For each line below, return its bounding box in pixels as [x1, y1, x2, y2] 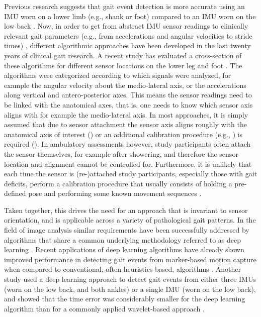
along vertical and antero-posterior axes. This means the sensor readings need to [4, 89, 252, 100]
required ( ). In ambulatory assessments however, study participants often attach [4, 139, 251, 149]
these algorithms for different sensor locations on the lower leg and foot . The [4, 60, 242, 70]
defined [4, 188, 26, 198]
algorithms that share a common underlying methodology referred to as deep [4, 234, 241, 245]
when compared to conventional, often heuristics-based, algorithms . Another [4, 264, 241, 274]
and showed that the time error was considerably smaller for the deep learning [4, 293, 245, 304]
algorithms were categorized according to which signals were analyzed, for [4, 70, 231, 80]
